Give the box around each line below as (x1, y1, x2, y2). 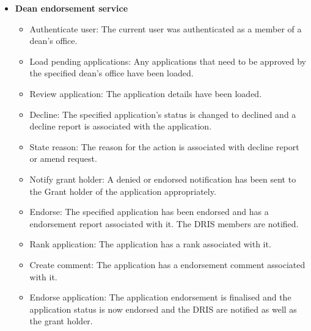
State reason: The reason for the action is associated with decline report (29, 140, 299, 153)
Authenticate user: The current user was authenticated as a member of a (29, 22, 302, 35)
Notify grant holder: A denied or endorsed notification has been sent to (29, 172, 296, 185)
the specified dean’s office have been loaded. (29, 67, 194, 79)
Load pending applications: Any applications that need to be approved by (29, 54, 306, 67)
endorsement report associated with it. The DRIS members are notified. (29, 217, 299, 230)
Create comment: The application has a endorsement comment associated (29, 258, 306, 271)
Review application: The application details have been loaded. (29, 87, 262, 100)
